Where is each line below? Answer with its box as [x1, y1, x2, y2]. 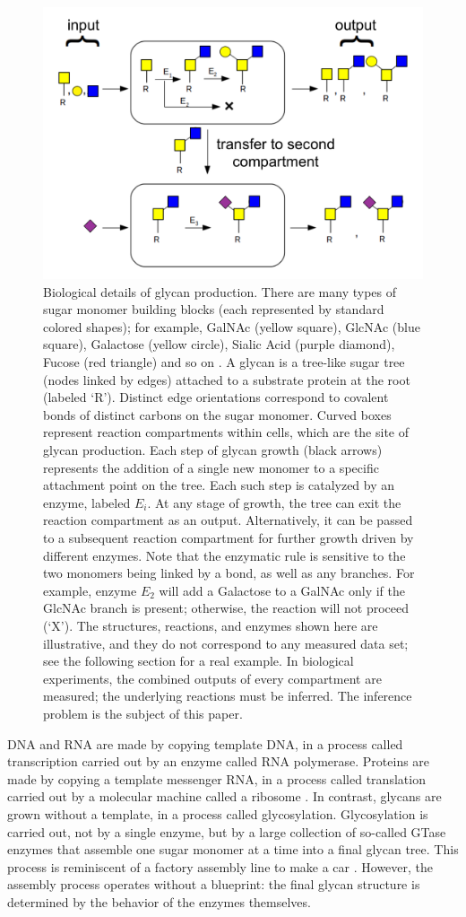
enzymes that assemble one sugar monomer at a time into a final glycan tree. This [7, 840, 459, 859]
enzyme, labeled [43, 493, 131, 511]
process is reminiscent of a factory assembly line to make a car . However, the [7, 857, 434, 876]
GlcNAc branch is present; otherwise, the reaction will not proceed [43, 598, 410, 617]
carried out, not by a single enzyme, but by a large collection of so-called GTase [7, 822, 446, 841]
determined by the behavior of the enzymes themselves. [7, 892, 311, 911]
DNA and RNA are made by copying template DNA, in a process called [7, 734, 403, 753]
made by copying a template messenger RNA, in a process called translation [7, 769, 426, 788]
